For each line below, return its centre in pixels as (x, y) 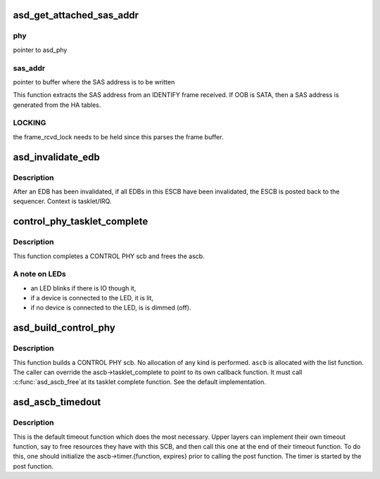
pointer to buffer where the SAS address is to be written (94, 82)
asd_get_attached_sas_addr (76, 15)
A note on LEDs (40, 274)
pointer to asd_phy (40, 50)
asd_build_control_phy (64, 328)
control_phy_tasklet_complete (81, 222)
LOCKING (30, 123)
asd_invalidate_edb (56, 157)
